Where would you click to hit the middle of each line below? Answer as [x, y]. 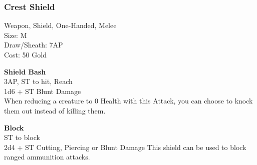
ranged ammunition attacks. [47, 157]
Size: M [16, 35]
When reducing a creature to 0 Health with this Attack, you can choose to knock [128, 101]
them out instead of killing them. [55, 110]
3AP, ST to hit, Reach [38, 81]
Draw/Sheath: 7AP [34, 45]
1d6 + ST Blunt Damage [43, 91]
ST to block [22, 137]
